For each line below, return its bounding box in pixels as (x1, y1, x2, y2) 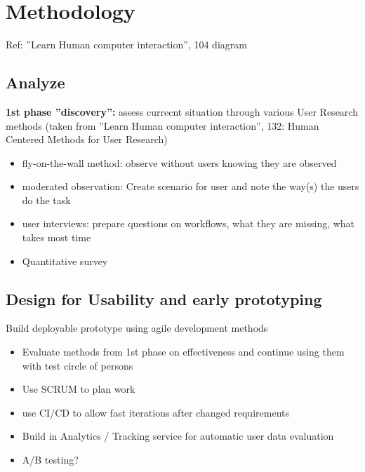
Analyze (6, 72, 65, 93)
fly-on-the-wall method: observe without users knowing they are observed (22, 155, 337, 170)
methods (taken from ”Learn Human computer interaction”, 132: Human (6, 118, 319, 133)
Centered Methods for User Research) (6, 132, 168, 147)
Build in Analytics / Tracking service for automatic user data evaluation (22, 429, 334, 443)
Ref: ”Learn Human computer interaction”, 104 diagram (6, 37, 247, 52)
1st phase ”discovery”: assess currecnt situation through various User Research (6, 104, 358, 119)
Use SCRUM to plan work (22, 382, 135, 396)
